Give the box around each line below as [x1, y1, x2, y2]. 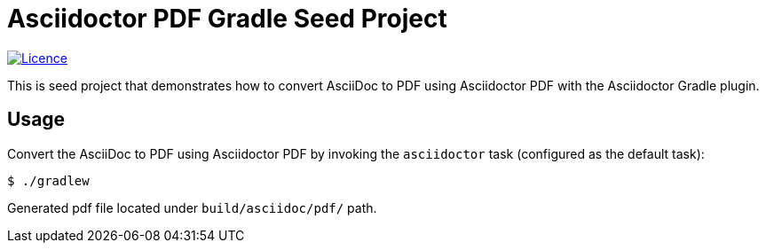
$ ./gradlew [7, 173, 90, 188]
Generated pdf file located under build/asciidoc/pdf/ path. [7, 199, 377, 215]
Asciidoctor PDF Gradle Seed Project [7, 4, 447, 34]
